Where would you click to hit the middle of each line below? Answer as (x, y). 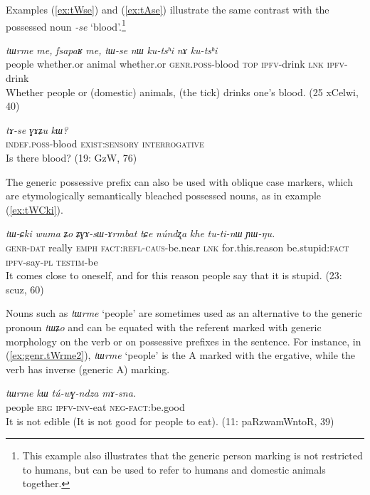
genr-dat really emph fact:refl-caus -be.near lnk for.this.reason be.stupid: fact (178, 247)
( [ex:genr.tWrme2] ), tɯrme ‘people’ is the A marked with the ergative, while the (181, 355)
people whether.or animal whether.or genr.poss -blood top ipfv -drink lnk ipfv (175, 64)
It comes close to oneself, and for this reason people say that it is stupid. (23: (174, 275)
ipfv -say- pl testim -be (52, 261)
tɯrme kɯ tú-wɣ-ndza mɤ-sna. (71, 393)
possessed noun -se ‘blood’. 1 (66, 25)
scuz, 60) (25, 289)
